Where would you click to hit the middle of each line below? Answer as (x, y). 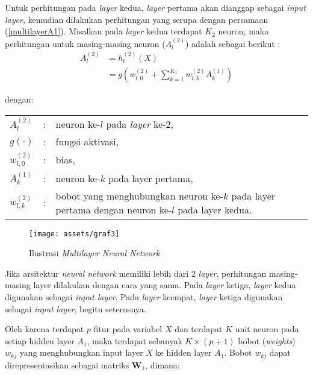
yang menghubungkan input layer (81, 352)
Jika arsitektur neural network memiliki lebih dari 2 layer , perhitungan (136, 273)
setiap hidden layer (40, 340)
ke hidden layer (184, 352)
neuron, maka (243, 31)
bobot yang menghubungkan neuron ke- (139, 195)
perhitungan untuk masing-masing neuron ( (85, 43)
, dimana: (163, 364)
